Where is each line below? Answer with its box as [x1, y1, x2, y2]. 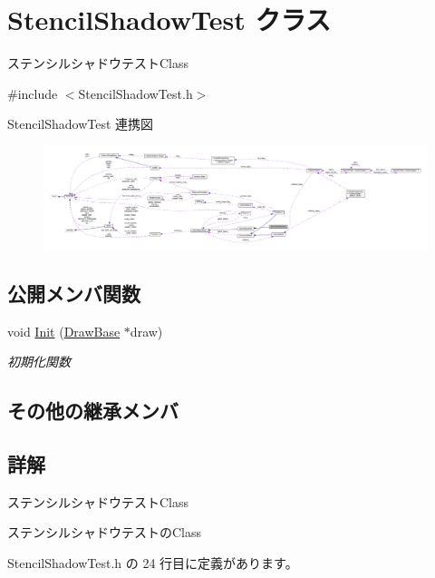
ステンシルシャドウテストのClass [7, 523, 202, 542]
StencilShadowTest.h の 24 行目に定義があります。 [7, 553, 298, 572]
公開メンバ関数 [7, 279, 140, 307]
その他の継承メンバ [7, 397, 179, 425]
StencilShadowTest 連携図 [7, 114, 154, 133]
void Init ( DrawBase [7, 321, 121, 340]
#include [7, 83, 58, 103]
